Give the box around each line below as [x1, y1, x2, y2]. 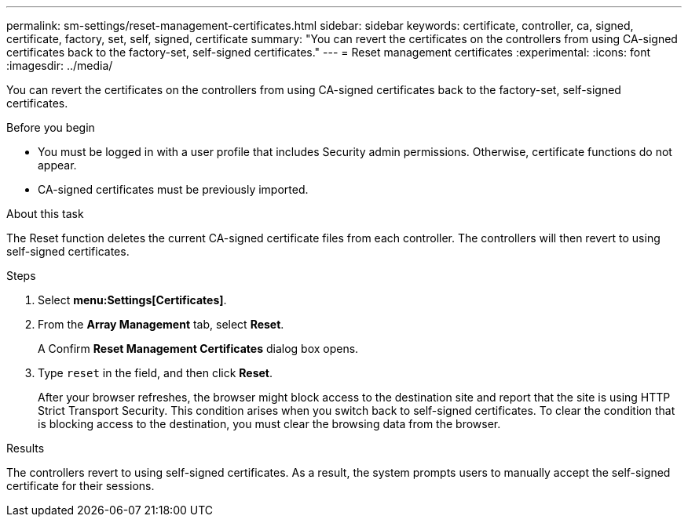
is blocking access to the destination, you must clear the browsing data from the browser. [38, 417, 501, 430]
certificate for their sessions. [6, 479, 155, 492]
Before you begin [6, 121, 95, 134]
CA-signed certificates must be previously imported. [38, 183, 309, 196]
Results [6, 441, 45, 455]
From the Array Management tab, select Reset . [38, 318, 284, 331]
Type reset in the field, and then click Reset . [38, 366, 273, 380]
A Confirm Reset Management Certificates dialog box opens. [38, 342, 359, 355]
